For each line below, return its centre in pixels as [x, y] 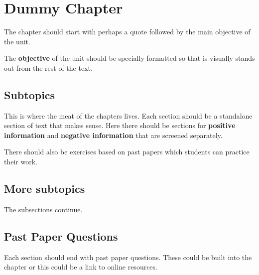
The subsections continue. [43, 209]
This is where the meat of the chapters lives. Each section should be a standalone [128, 115]
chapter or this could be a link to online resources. [81, 267]
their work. [21, 162]
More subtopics [45, 189]
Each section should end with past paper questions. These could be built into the [128, 257]
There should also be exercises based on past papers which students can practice [127, 152]
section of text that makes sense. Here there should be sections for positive [120, 125]
